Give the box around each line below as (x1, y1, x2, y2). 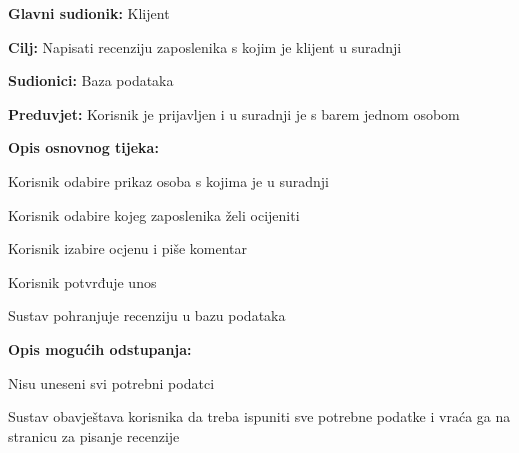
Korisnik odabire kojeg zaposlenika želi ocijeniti (8, 204, 300, 225)
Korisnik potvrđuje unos (8, 271, 157, 292)
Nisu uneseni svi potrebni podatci (8, 372, 215, 393)
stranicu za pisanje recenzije (8, 425, 180, 446)
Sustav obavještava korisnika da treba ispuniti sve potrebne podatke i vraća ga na (8, 406, 511, 427)
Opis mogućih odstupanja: (8, 338, 192, 359)
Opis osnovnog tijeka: (8, 137, 159, 158)
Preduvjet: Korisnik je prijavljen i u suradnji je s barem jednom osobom (8, 103, 460, 124)
